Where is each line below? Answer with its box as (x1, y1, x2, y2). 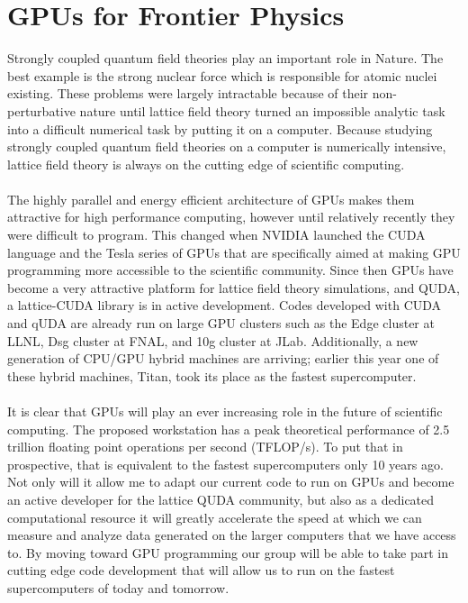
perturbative (7, 101, 76, 120)
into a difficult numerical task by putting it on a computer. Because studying (7, 119, 433, 138)
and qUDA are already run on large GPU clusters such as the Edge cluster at (7, 314, 435, 333)
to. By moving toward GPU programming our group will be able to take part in (7, 543, 448, 562)
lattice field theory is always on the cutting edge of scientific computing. (7, 154, 405, 173)
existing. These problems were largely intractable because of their (7, 84, 369, 103)
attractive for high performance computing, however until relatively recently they (7, 207, 455, 226)
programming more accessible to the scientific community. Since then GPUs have (7, 260, 454, 279)
